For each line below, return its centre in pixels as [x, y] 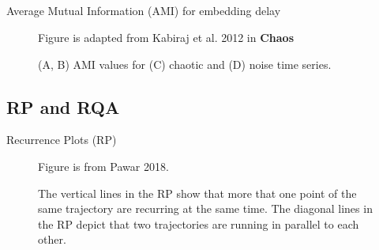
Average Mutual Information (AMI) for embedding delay [144, 11]
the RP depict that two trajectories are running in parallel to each [199, 223]
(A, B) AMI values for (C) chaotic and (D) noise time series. [185, 64]
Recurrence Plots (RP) [62, 140]
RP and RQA [63, 106]
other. [52, 239]
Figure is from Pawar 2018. [103, 166]
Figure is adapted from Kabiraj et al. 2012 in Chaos [166, 37]
